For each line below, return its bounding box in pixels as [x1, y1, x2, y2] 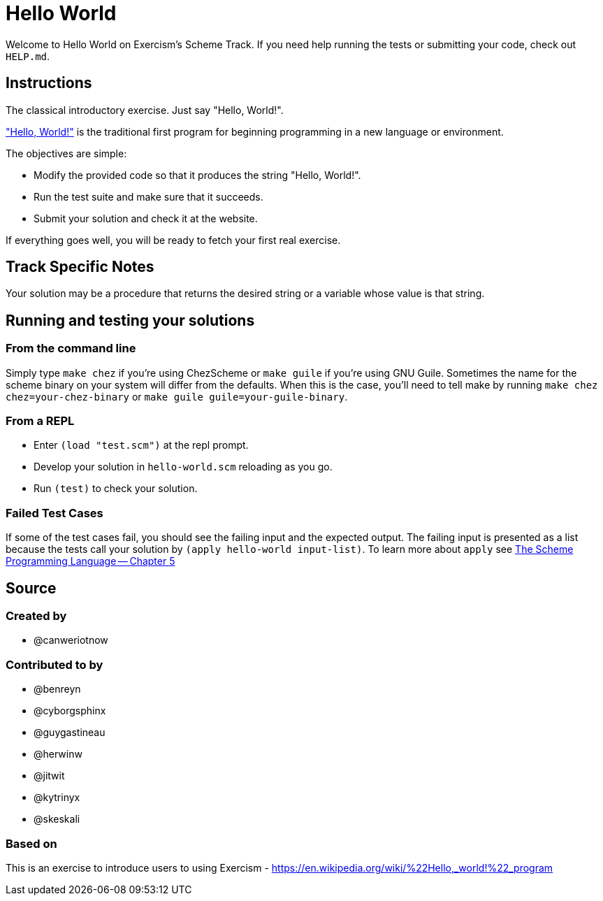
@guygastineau [34, 726, 106, 739]
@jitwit [34, 770, 65, 782]
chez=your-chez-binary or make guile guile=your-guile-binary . [6, 390, 348, 403]
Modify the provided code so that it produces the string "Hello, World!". [34, 168, 361, 181]
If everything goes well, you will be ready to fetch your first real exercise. [6, 233, 341, 246]
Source [6, 579, 57, 597]
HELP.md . [6, 50, 50, 62]
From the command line [6, 341, 136, 356]
